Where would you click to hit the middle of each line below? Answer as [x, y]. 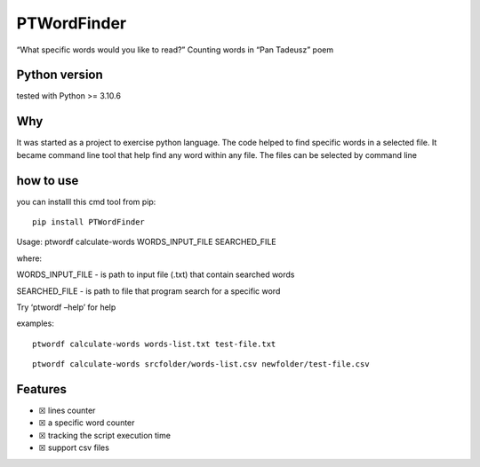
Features [41, 389]
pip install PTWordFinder [89, 222]
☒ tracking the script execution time [104, 435]
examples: [36, 323]
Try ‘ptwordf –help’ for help [66, 307]
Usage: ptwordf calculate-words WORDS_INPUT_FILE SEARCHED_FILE [146, 242]
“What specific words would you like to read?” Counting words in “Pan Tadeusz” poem [175, 50]
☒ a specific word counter [87, 423]
